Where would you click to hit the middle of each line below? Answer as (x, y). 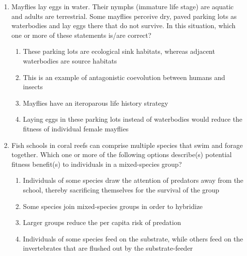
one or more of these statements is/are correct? (81, 35)
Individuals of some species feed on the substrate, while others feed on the (133, 238)
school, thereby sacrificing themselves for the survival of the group (121, 189)
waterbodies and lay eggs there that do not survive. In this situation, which (123, 25)
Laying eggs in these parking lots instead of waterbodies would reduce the (133, 119)
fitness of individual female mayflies (76, 128)
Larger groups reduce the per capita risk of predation (102, 222)
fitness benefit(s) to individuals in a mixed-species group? (97, 164)
